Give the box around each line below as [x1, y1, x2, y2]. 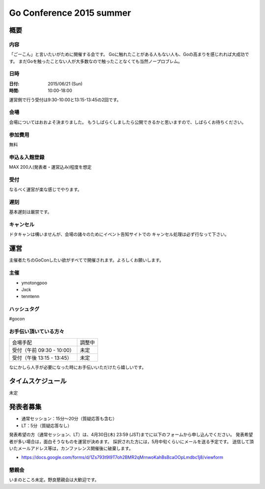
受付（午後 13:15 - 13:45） [12, 354, 72, 361]
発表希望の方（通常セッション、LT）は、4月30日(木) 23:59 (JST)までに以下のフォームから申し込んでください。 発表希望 [9, 431, 253, 437]
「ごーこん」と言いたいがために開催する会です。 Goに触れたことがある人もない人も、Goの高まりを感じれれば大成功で [9, 52, 249, 58]
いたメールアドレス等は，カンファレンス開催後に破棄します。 [9, 445, 133, 451]
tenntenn [21, 293, 40, 299]
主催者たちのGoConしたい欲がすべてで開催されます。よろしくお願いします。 [9, 257, 164, 263]
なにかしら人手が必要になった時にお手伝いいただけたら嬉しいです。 [9, 364, 147, 370]
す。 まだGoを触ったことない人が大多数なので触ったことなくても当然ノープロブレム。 [9, 58, 183, 64]
